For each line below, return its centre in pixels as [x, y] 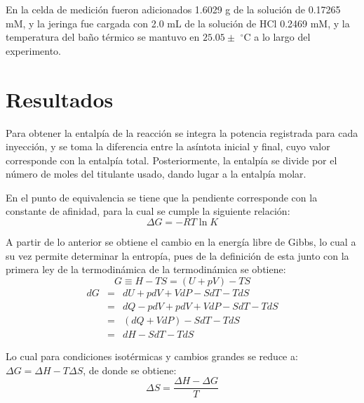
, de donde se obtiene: [130, 370]
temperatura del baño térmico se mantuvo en [103, 37]
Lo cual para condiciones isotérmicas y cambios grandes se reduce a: [152, 356]
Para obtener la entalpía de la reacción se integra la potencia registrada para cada [182, 132]
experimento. [33, 50]
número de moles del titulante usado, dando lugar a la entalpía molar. [156, 174]
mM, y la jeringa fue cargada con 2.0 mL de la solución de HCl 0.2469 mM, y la [178, 23]
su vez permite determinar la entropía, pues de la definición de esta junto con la [177, 255]
